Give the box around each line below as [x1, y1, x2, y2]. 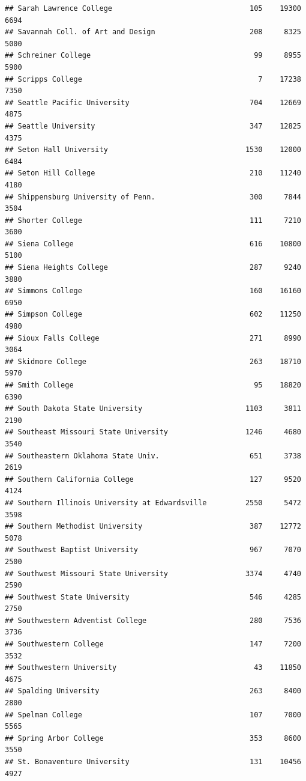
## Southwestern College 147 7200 [5, 640, 301, 649]
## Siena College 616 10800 [5, 239, 301, 248]
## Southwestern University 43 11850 [5, 663, 301, 672]
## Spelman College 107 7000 [5, 710, 301, 719]
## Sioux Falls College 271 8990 [5, 333, 301, 342]
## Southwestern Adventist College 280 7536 [5, 616, 301, 625]
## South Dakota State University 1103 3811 [5, 404, 301, 413]
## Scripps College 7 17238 [5, 74, 301, 84]
